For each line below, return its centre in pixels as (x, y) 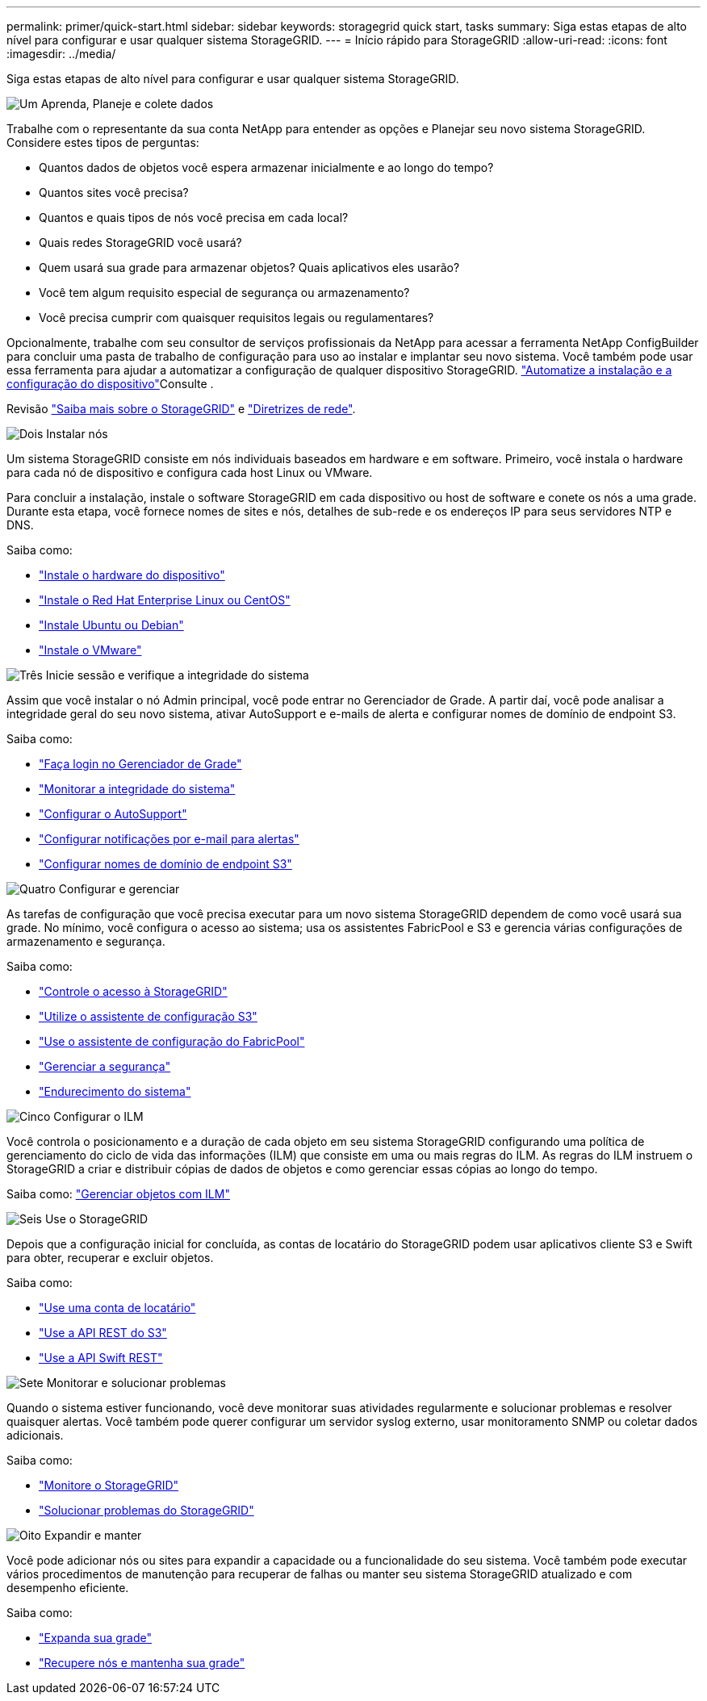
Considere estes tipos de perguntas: (103, 142)
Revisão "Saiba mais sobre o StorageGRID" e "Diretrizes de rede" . (181, 409)
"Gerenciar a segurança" (105, 1066)
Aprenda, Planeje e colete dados (127, 104)
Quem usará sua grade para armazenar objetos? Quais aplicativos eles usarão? (249, 267)
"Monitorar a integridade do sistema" (137, 789)
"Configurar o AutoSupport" (113, 814)
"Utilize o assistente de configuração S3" (148, 1016)
